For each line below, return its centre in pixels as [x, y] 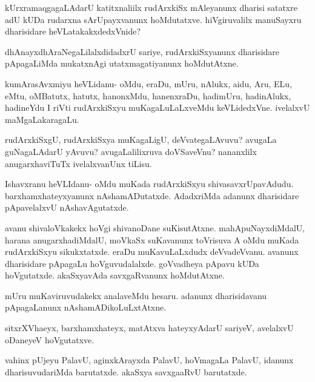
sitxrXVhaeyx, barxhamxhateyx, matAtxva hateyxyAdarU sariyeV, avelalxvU [149, 328]
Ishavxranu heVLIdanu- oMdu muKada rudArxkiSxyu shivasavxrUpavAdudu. [149, 184]
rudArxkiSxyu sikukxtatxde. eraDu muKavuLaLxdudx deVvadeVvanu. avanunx [152, 252]
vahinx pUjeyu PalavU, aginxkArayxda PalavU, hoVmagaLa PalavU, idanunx [149, 360]
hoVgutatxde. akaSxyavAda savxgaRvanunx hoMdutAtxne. [115, 275]
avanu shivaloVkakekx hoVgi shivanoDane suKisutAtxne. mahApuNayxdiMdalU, [155, 227]
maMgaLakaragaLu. [42, 119]
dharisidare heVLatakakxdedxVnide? [73, 31]
